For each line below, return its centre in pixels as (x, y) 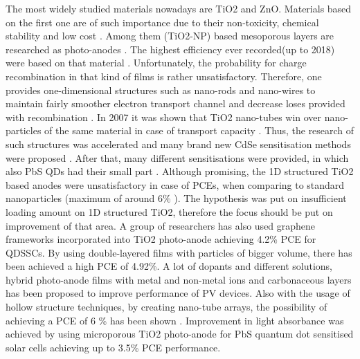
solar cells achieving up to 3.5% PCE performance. (113, 347)
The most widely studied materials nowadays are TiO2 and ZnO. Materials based (179, 8)
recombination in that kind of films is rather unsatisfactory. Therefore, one (164, 76)
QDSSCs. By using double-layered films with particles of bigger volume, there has (179, 252)
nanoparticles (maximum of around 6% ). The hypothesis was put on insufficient (176, 198)
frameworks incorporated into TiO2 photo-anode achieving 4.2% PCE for (161, 239)
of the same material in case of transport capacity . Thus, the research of (199, 130)
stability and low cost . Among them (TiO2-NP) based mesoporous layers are (170, 36)
